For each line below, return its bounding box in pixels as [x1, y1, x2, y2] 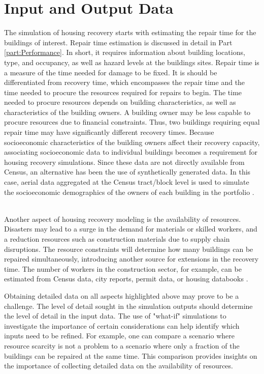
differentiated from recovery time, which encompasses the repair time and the [4, 77, 245, 88]
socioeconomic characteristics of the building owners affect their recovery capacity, [4, 136, 260, 147]
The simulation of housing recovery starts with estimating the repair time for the [4, 27, 256, 38]
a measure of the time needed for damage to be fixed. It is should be [4, 67, 217, 77]
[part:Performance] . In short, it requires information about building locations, [4, 47, 245, 57]
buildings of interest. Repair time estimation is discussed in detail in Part [4, 37, 233, 47]
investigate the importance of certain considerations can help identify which [4, 320, 240, 331]
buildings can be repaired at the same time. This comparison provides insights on [4, 350, 257, 361]
